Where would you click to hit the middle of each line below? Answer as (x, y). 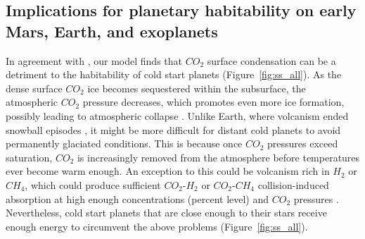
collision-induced (293, 184)
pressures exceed (303, 143)
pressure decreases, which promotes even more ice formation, (213, 102)
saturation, (29, 157)
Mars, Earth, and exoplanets (112, 31)
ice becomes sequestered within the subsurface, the (197, 88)
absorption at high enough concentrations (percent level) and (137, 198)
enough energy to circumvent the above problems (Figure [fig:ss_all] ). (157, 226)
